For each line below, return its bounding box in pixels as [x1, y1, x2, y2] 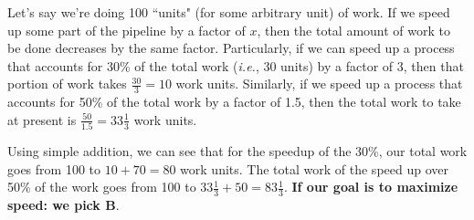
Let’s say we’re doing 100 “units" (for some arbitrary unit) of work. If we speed [7, 3, 450, 21]
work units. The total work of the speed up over [180, 159, 448, 178]
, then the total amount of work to [257, 20, 451, 39]
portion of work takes [7, 74, 127, 93]
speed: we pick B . [7, 195, 120, 215]
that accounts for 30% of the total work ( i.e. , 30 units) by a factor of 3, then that [7, 56, 464, 75]
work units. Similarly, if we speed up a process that [175, 74, 463, 93]
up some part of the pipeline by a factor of [7, 20, 246, 39]
